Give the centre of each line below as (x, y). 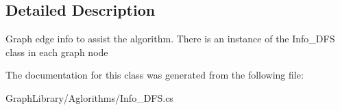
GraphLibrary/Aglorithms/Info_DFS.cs (89, 97)
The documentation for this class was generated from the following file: (155, 75)
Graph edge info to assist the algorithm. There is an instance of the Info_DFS (170, 39)
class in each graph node (57, 52)
